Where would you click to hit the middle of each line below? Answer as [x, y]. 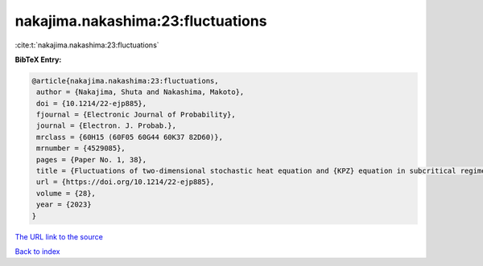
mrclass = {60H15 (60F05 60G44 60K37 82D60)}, [130, 137]
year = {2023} [64, 205]
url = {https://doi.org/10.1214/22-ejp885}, [126, 182]
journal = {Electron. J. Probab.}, [107, 126]
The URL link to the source [59, 236]
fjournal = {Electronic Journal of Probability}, [136, 115]
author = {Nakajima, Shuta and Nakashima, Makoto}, [140, 92]
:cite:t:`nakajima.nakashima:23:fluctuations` [87, 45]
